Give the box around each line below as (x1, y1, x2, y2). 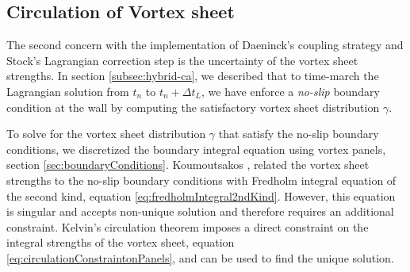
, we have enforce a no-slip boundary (201, 82, 380, 99)
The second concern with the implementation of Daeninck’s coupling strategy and (6, 36, 404, 53)
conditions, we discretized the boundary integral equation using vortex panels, (6, 140, 386, 157)
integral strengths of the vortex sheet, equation (6, 234, 235, 251)
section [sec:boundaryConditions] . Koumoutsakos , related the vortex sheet (6, 156, 370, 173)
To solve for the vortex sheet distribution (6, 125, 206, 142)
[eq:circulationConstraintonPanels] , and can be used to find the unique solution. (6, 249, 394, 266)
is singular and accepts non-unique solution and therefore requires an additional (6, 203, 394, 220)
